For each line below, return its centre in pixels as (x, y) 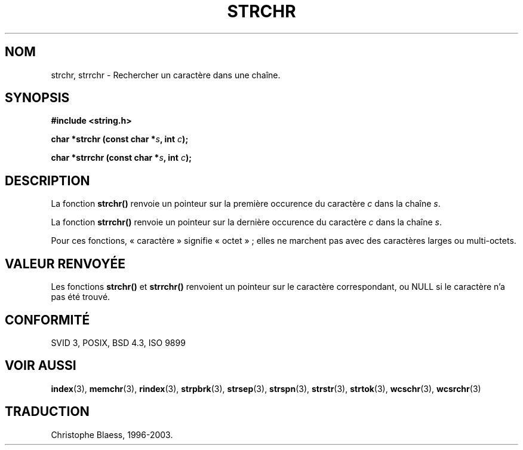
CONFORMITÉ (47, 320)
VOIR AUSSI (41, 366)
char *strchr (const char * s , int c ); (120, 139)
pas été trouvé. (81, 297)
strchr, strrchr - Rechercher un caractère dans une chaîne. (166, 75)
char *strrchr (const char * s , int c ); (121, 158)
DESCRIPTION (47, 180)
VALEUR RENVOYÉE (65, 264)
